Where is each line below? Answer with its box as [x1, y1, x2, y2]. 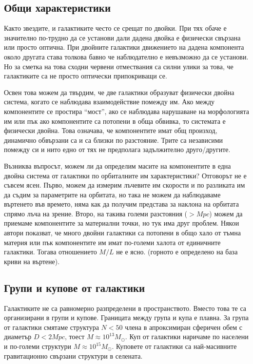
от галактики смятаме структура [4, 322, 99, 332]
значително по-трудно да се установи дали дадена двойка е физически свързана [4, 32, 241, 42]
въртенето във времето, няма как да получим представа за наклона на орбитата [4, 199, 239, 209]
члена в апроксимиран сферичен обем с [125, 322, 242, 332]
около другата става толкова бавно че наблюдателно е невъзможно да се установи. [4, 51, 249, 61]
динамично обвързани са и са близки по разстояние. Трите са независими [4, 134, 223, 145]
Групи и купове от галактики [4, 280, 145, 295]
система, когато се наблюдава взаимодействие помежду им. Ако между [4, 96, 215, 107]
